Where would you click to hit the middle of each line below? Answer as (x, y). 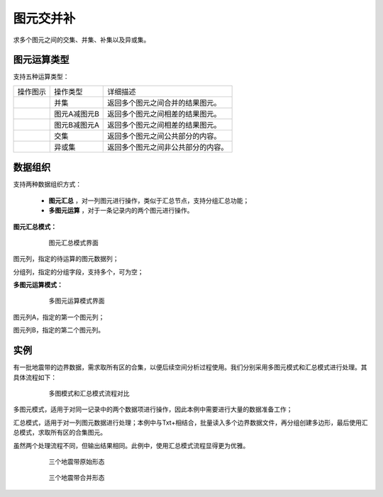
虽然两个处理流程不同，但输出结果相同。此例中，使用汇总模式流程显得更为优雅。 (131, 445)
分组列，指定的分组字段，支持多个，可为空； (78, 272)
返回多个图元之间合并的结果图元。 (164, 103)
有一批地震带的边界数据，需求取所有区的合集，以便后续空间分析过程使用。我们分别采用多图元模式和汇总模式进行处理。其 (190, 367)
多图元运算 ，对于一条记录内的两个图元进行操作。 (121, 211)
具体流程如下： (35, 377)
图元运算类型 (41, 60)
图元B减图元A (77, 125)
